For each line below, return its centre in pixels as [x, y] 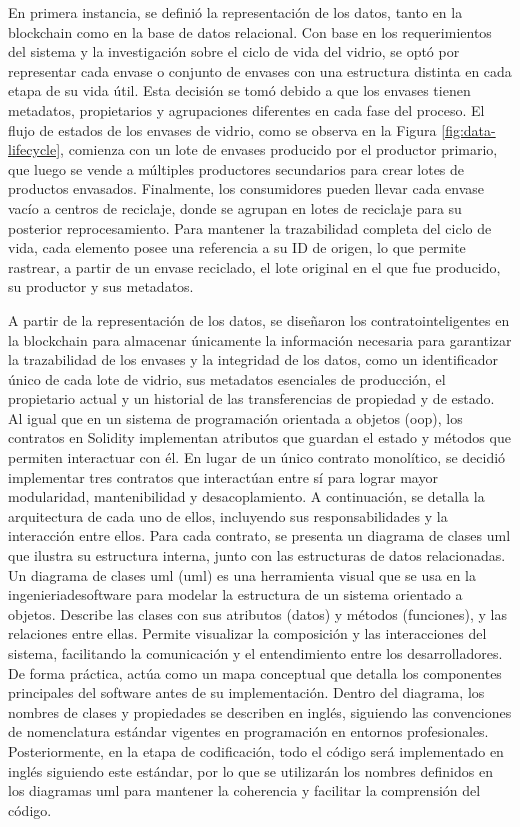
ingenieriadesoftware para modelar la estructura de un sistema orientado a [235, 594]
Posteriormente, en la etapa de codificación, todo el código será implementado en [256, 750]
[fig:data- [468, 129]
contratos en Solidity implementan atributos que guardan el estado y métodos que [259, 437]
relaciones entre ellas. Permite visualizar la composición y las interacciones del [247, 633]
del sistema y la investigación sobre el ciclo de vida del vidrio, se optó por [234, 51]
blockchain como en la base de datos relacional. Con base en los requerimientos [250, 31]
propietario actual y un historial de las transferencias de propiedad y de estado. [251, 398]
